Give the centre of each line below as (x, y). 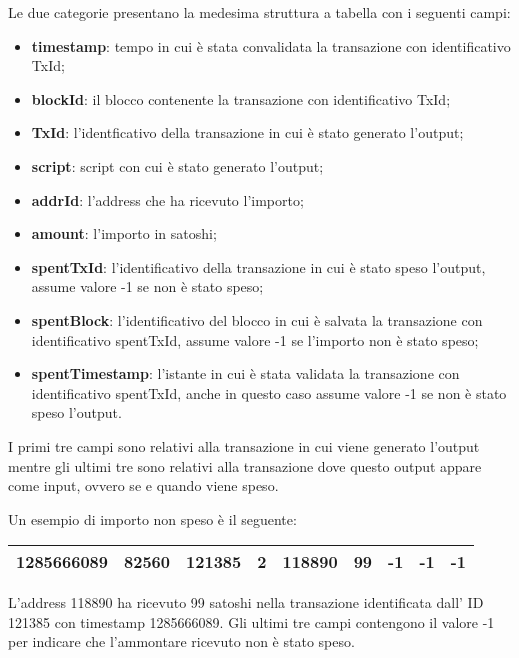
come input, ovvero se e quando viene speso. (143, 485)
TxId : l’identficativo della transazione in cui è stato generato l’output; (247, 132)
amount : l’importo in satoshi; (124, 233)
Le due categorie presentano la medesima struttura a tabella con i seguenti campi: (259, 12)
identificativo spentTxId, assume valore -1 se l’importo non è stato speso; (255, 339)
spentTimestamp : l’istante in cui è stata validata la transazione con (245, 373)
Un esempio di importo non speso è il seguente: (152, 518)
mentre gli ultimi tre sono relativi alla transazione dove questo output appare (245, 465)
